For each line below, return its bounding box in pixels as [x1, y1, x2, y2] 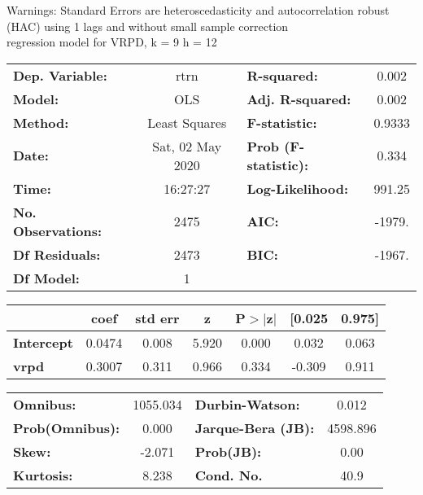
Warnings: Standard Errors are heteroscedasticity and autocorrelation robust [7, 2, 390, 18]
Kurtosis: [13, 465, 73, 484]
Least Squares [147, 112, 227, 132]
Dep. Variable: [13, 65, 107, 85]
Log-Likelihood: [246, 178, 349, 198]
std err [135, 308, 180, 327]
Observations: [13, 221, 102, 240]
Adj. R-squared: [246, 89, 351, 108]
